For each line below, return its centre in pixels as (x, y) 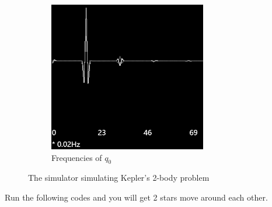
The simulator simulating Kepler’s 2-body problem (119, 178)
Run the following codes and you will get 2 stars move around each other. (136, 197)
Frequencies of (77, 157)
